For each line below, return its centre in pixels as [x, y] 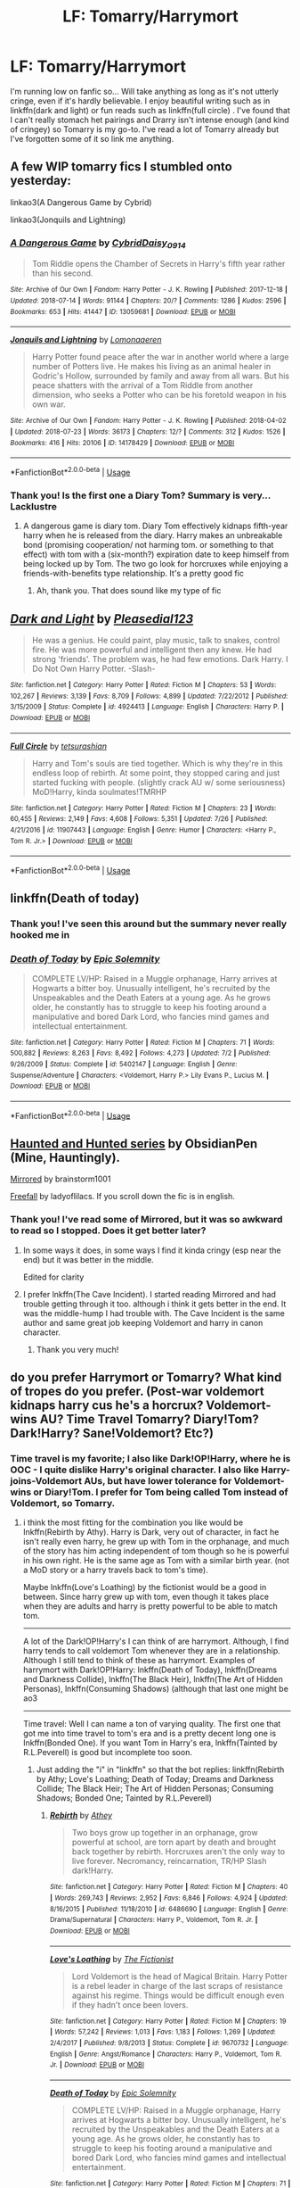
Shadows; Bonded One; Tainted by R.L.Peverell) [124, 1798]
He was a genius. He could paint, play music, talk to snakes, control [156, 641]
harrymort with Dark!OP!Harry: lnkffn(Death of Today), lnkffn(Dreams [150, 1670]
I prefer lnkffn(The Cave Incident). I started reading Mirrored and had [150, 1294]
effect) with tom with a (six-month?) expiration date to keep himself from [156, 554]
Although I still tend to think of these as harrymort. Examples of [139, 1661]
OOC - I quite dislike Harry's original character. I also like [134, 1470]
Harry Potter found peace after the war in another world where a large [160, 357]
